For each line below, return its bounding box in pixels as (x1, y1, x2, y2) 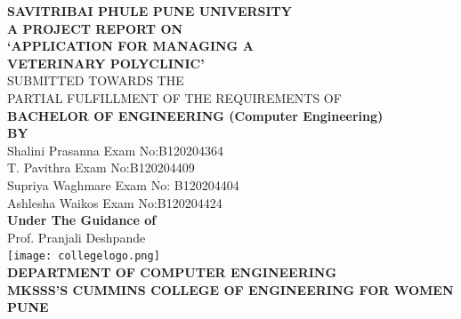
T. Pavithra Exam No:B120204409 (7, 158, 195, 177)
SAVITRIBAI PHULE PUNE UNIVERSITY (7, 2, 292, 20)
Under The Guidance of (7, 211, 157, 229)
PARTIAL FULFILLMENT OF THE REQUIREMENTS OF (7, 88, 342, 107)
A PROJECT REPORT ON (7, 19, 183, 37)
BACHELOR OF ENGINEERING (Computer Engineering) (7, 106, 384, 124)
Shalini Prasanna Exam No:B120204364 (7, 140, 224, 159)
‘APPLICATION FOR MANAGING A (7, 36, 254, 55)
